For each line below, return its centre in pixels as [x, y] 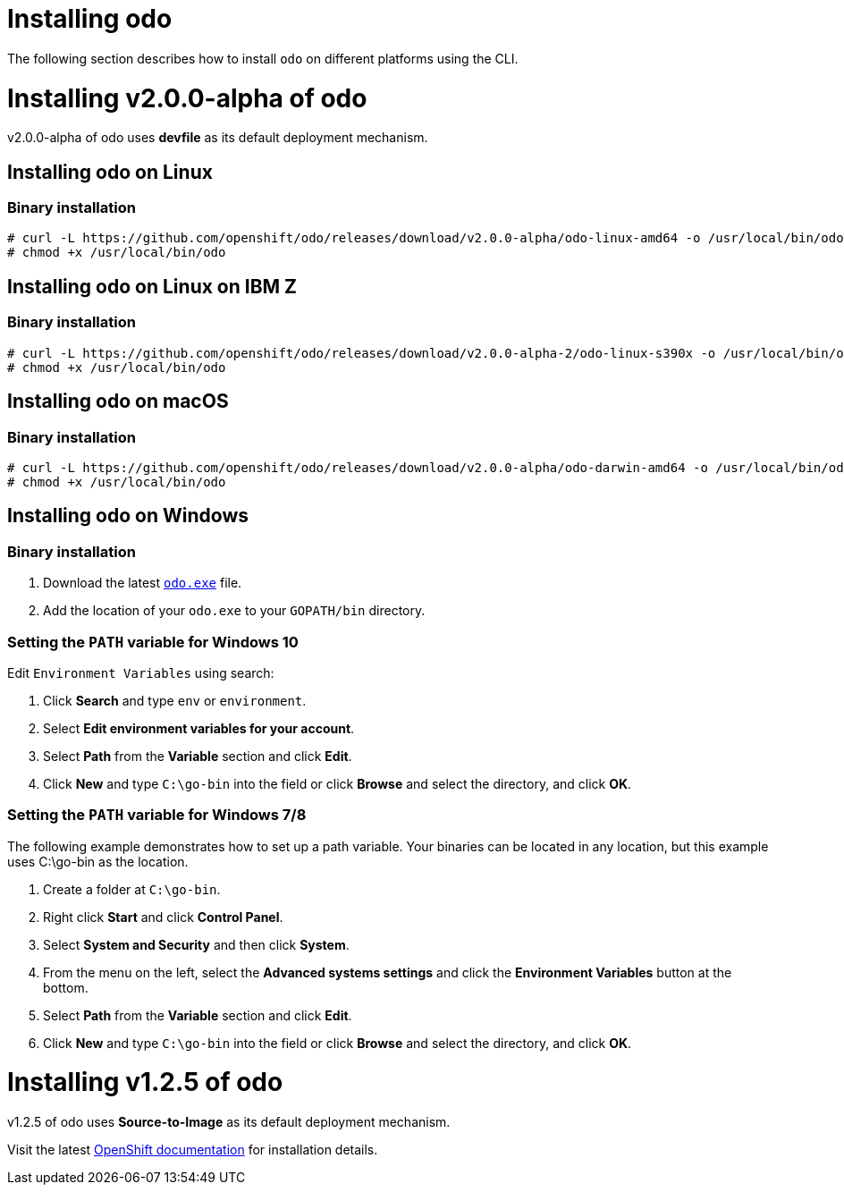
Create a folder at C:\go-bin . [132, 889]
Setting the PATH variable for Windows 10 [153, 642]
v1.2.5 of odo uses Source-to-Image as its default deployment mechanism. [229, 1122]
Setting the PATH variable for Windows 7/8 [157, 815]
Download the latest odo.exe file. [143, 583]
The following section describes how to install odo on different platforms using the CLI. [263, 58]
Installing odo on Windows [128, 516]
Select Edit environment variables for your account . [199, 728]
